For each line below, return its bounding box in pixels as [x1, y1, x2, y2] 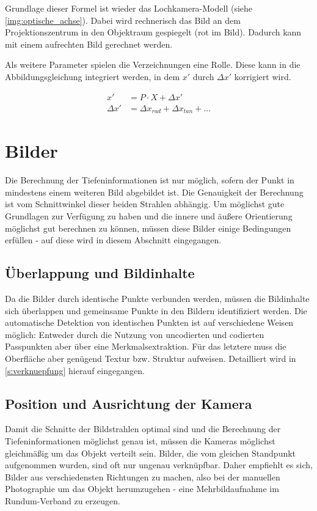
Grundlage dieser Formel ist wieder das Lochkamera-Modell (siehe [5, 2, 253, 14]
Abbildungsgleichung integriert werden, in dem [5, 70, 180, 83]
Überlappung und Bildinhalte [5, 263, 195, 282]
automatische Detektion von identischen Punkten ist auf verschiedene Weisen [5, 316, 294, 329]
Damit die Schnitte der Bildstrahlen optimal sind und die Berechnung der [5, 422, 281, 435]
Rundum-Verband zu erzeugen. [5, 494, 120, 507]
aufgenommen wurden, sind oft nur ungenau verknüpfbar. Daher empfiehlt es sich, [5, 458, 313, 471]
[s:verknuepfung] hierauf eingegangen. [5, 364, 145, 377]
